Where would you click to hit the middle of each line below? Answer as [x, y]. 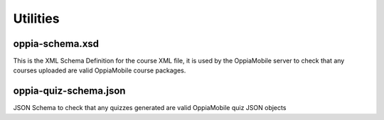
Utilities [36, 18]
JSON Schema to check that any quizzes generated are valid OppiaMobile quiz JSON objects [150, 108]
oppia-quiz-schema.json [69, 91]
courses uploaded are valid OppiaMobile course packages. [100, 70]
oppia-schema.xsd [56, 44]
